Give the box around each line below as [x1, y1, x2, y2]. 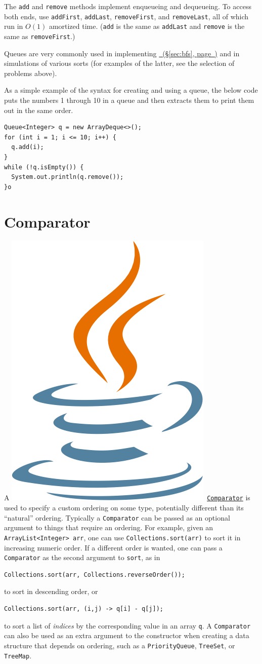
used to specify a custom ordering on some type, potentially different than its [4, 502, 244, 513]
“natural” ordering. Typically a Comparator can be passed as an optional [4, 512, 230, 523]
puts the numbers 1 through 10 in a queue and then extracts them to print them [4, 95, 254, 105]
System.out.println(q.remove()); [11, 173, 124, 181]
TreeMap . [4, 650, 32, 660]
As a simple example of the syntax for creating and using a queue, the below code [4, 85, 258, 95]
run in [4, 21, 23, 31]
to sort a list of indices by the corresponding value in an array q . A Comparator [4, 620, 251, 631]
